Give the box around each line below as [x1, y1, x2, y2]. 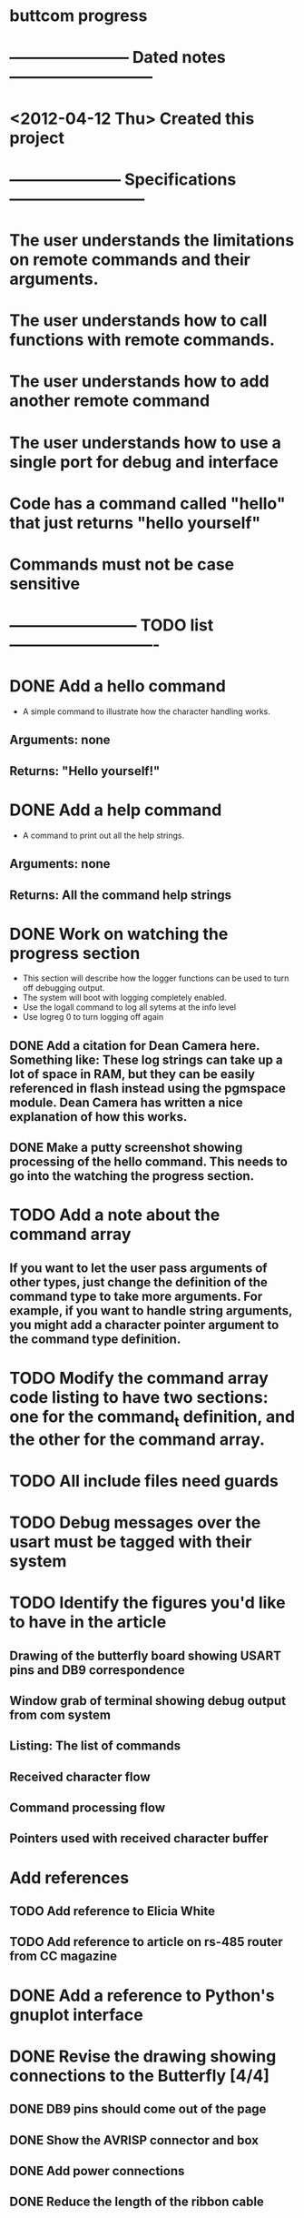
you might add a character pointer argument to [9, 1316, 279, 1333]
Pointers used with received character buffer [9, 1830, 270, 1847]
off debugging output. [22, 983, 105, 993]
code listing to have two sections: [9, 1386, 269, 1407]
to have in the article [9, 1612, 167, 1633]
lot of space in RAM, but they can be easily [9, 1066, 256, 1082]
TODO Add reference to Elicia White [9, 1903, 216, 1920]
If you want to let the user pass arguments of [9, 1260, 268, 1275]
